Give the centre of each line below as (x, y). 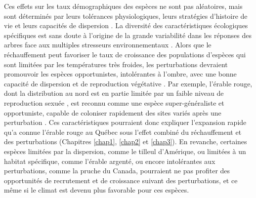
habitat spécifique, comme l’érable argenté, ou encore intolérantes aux (110, 161)
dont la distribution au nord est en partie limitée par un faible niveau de (114, 93)
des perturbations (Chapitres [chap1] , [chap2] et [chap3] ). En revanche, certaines (126, 141)
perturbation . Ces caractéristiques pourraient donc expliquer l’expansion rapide (125, 122)
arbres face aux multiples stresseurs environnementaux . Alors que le (108, 45)
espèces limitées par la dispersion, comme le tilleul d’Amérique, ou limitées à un (125, 151)
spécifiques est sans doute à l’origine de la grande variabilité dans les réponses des (128, 35)
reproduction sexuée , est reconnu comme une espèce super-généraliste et (114, 102)
